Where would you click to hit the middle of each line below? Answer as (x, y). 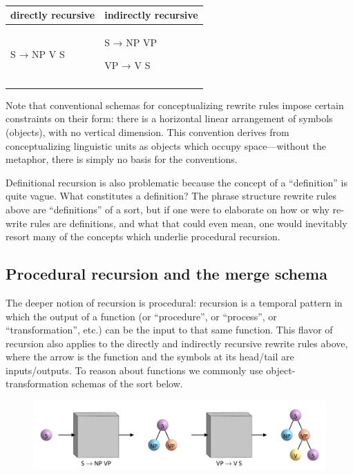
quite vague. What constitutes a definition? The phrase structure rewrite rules (171, 196)
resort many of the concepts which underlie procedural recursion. (143, 236)
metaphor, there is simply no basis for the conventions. (122, 159)
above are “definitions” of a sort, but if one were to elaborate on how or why (168, 209)
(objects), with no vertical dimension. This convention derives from (147, 132)
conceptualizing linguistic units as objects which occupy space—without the (166, 145)
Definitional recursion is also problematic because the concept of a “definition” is (176, 182)
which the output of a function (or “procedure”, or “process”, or (141, 316)
